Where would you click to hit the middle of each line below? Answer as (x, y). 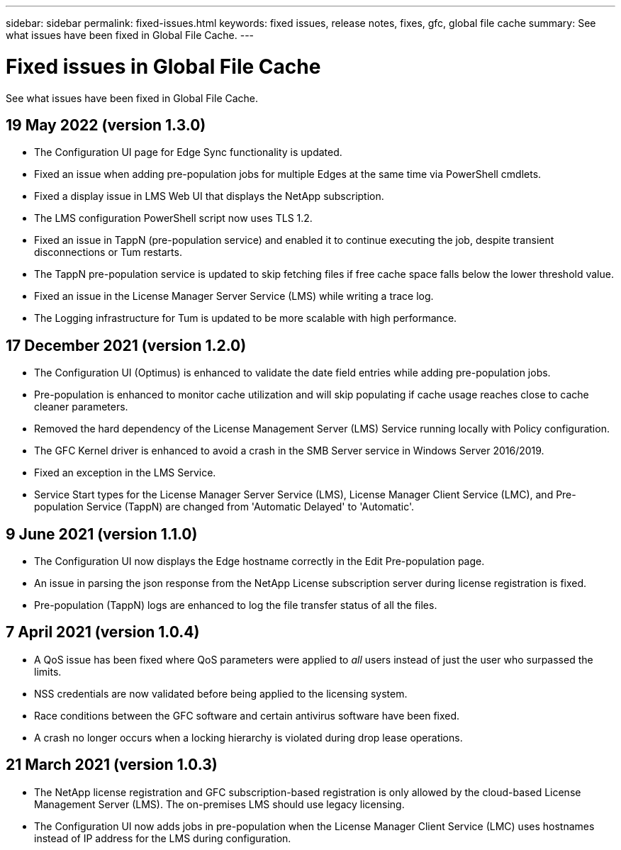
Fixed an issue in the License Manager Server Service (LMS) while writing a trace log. (234, 296)
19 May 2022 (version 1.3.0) (106, 125)
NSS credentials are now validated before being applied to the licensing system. (221, 693)
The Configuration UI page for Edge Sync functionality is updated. (188, 152)
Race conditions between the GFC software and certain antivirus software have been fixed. (247, 715)
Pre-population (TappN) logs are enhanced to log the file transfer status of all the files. (236, 605)
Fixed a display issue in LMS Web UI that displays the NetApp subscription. (209, 196)
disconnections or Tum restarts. (108, 252)
